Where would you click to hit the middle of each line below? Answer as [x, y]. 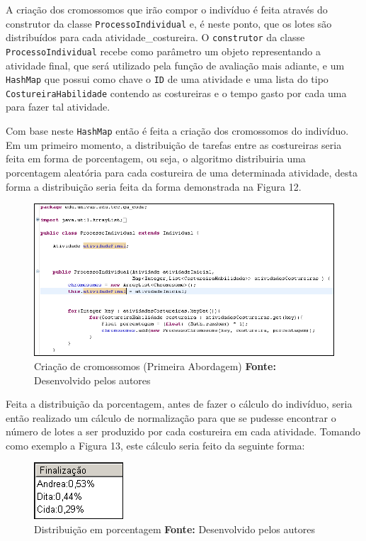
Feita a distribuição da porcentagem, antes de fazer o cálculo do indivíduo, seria [179, 404]
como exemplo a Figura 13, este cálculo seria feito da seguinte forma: [155, 445]
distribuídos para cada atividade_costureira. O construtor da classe [155, 37]
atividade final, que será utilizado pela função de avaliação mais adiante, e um [175, 65]
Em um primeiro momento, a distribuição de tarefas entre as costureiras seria [174, 144]
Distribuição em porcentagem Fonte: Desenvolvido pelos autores [175, 529]
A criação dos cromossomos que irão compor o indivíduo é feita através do [167, 9]
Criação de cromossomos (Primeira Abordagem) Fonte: [155, 366]
